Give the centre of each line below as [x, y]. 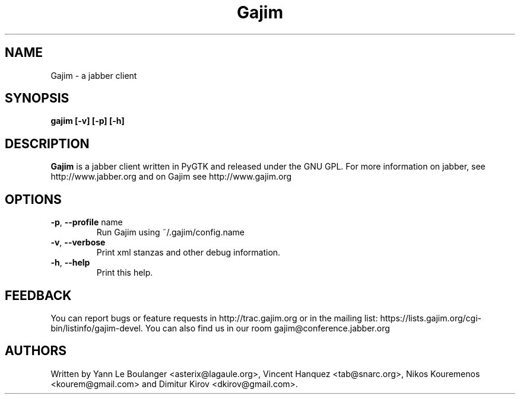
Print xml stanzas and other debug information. [188, 253]
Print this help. [125, 273]
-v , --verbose [78, 242]
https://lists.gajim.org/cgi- [431, 318]
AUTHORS [36, 351]
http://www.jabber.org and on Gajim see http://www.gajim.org [171, 177]
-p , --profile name [87, 222]
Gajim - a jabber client [94, 75]
